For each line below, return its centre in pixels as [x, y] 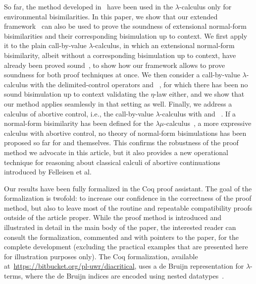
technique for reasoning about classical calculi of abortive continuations [112, 162]
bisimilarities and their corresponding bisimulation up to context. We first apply [126, 35]
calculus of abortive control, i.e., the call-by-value [79, 113]
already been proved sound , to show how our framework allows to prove [115, 65]
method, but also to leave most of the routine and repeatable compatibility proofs [128, 207]
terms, [14, 276]
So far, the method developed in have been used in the [89, 6]
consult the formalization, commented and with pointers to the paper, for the [121, 237]
